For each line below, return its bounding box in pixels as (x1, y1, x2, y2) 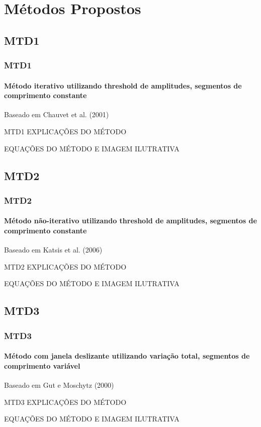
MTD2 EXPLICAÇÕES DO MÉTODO (4, 261, 127, 272)
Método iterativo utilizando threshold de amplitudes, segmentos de (4, 80, 242, 91)
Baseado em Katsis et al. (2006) (4, 244, 103, 255)
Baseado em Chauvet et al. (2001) (4, 109, 109, 120)
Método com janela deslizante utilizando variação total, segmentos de (4, 351, 250, 361)
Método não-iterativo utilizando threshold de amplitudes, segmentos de (4, 215, 257, 226)
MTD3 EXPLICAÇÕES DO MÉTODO (4, 396, 127, 407)
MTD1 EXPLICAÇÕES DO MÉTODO (4, 126, 127, 136)
